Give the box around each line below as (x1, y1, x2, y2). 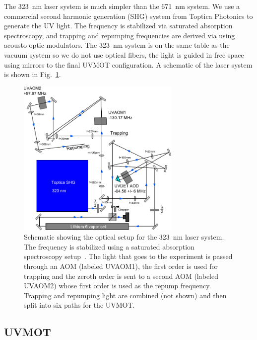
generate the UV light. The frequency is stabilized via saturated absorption (4, 20, 233, 31)
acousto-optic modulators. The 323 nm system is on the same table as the (4, 40, 230, 50)
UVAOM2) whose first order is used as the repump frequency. (24, 280, 211, 291)
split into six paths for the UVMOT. (24, 300, 135, 310)
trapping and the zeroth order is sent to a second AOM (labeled (24, 270, 218, 281)
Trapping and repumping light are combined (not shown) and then (24, 290, 227, 300)
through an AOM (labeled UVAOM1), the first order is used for (24, 260, 218, 271)
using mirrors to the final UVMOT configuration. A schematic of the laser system (4, 59, 253, 70)
